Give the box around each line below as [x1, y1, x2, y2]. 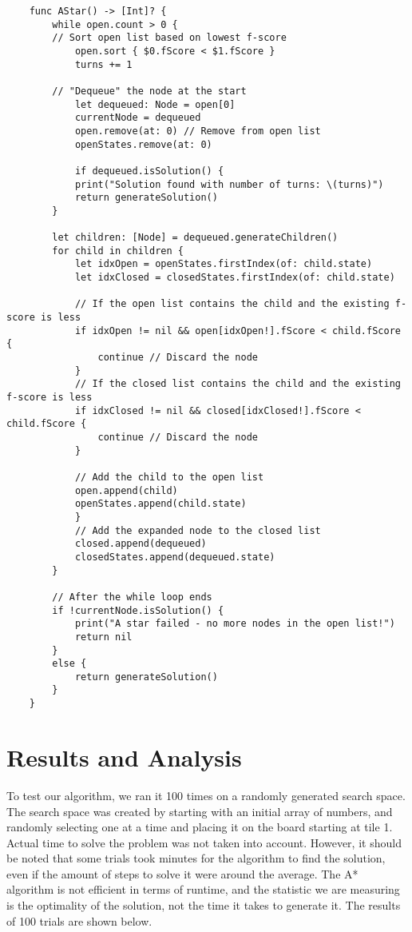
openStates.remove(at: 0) [74, 138, 212, 150]
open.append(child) [74, 484, 178, 496]
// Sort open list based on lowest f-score [52, 32, 287, 44]
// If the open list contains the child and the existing [74, 298, 390, 310]
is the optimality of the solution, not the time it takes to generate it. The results [6, 897, 401, 914]
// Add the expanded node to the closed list [74, 524, 321, 536]
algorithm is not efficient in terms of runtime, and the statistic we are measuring [6, 881, 400, 898]
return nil [74, 631, 133, 643]
